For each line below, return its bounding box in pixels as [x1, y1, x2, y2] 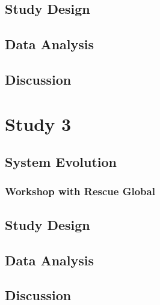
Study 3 [5, 111, 72, 136]
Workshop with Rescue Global [5, 184, 155, 199]
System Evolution [5, 152, 117, 171]
